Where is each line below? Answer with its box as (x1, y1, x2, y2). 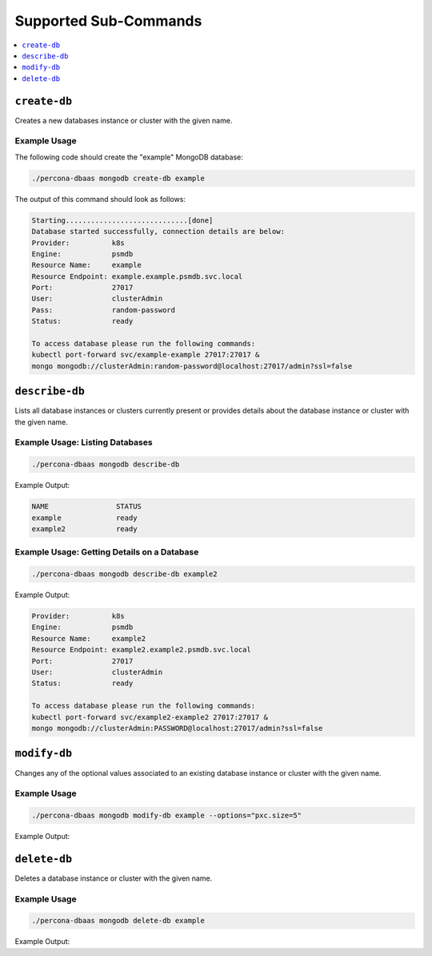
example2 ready (31, 524, 138, 533)
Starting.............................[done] (31, 216, 214, 224)
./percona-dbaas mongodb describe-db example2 (31, 570, 218, 579)
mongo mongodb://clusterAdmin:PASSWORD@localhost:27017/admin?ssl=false (31, 724, 323, 732)
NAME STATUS (31, 502, 142, 511)
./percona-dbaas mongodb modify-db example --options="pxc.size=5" (31, 811, 302, 821)
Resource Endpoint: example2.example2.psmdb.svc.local (31, 645, 251, 655)
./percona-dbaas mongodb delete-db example (31, 916, 206, 926)
